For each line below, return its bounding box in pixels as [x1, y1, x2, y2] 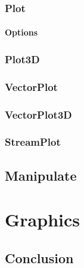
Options [5, 26, 38, 39]
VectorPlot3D [5, 107, 72, 122]
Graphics [5, 207, 80, 232]
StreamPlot [5, 134, 61, 149]
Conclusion [5, 248, 74, 267]
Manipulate [5, 166, 77, 184]
